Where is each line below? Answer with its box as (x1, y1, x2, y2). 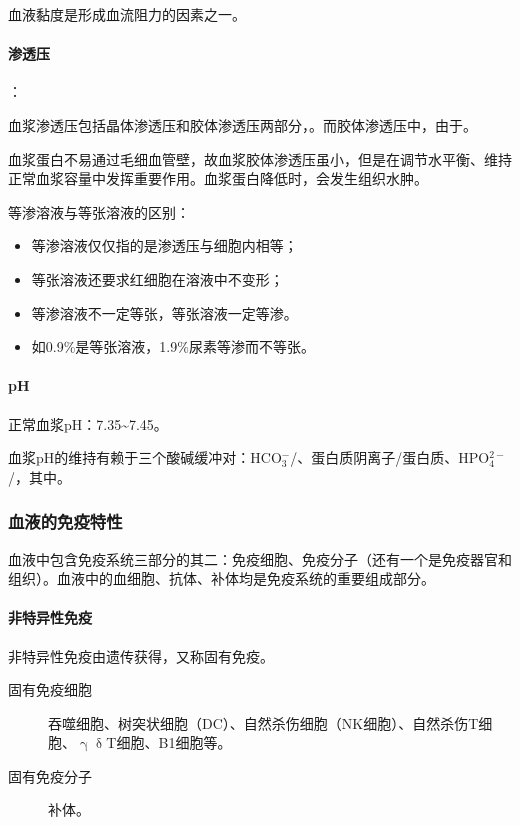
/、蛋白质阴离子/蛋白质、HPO (290, 447, 490, 468)
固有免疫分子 (8, 765, 92, 786)
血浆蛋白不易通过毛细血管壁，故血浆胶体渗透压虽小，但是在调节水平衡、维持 (8, 148, 512, 169)
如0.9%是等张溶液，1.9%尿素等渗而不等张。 (31, 336, 315, 357)
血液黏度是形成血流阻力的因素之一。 (8, 4, 246, 24)
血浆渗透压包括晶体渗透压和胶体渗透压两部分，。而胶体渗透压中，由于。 (8, 114, 477, 135)
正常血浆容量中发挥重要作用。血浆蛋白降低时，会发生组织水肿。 (8, 168, 428, 189)
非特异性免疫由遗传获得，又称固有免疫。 (8, 645, 274, 666)
